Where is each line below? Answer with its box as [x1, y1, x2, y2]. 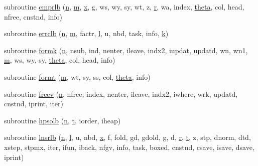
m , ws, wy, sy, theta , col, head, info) [4, 55, 115, 65]
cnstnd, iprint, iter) [4, 98, 64, 109]
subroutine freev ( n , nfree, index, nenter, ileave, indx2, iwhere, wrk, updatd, [4, 88, 238, 99]
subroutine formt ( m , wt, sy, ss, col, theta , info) [4, 71, 151, 82]
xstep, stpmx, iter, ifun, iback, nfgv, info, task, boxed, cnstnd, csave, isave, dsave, [4, 141, 254, 152]
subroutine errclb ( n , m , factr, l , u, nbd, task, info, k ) [4, 28, 169, 39]
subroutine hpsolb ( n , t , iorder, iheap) [4, 115, 121, 125]
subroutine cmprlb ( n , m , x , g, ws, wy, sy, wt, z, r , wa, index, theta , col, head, [4, 2, 244, 12]
